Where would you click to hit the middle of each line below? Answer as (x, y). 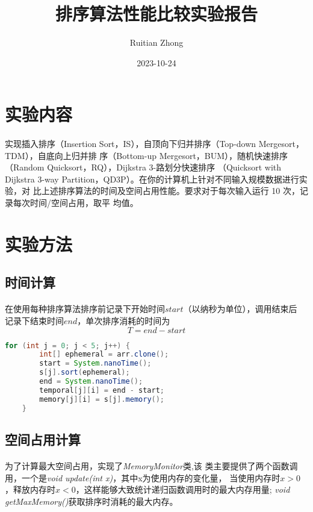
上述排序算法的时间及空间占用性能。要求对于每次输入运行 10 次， (170, 191)
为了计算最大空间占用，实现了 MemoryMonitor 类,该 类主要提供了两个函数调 (151, 465)
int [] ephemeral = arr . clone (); (104, 354)
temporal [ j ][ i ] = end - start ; (102, 390)
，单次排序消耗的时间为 (124, 320)
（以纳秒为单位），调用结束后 (240, 309)
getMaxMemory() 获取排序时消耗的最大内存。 (91, 501)
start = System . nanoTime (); (95, 364)
